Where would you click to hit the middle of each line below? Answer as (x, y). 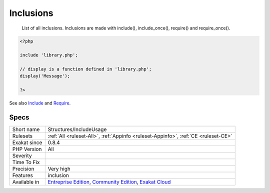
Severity (22, 156)
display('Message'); (45, 76)
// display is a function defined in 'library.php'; (86, 69)
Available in (26, 182)
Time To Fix (26, 162)
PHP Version (27, 149)
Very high (59, 169)
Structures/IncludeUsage (77, 129)
